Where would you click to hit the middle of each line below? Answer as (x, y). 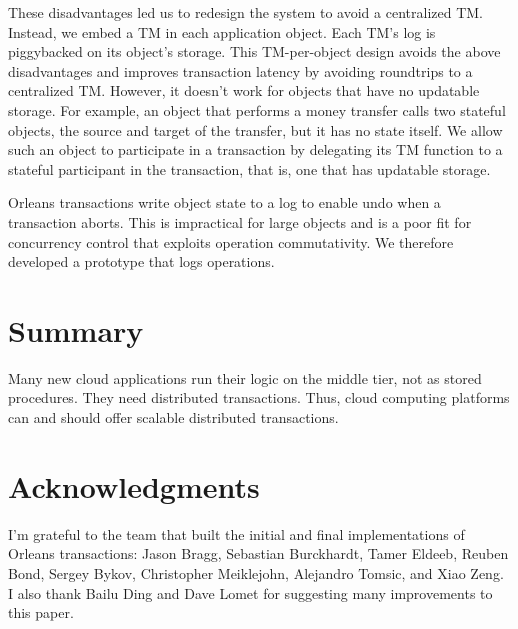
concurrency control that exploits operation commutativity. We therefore (231, 241)
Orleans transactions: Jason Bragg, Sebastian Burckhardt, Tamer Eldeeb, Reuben (258, 553)
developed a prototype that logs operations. (141, 261)
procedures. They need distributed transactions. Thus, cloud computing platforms (259, 397)
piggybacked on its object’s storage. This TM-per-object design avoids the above (254, 51)
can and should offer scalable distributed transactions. (173, 417)
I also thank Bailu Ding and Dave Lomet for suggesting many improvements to (250, 592)
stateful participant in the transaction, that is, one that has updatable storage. (249, 168)
